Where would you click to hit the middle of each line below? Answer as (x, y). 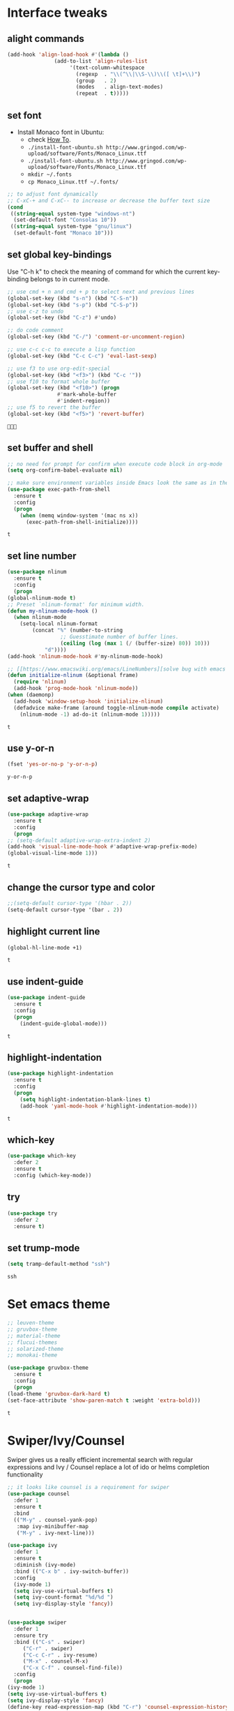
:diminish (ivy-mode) (45, 1565)
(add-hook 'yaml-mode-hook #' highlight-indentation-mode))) (109, 1106)
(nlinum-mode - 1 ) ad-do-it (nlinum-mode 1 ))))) (90, 714)
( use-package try (32, 1213)
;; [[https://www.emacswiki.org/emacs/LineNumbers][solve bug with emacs (117, 669)
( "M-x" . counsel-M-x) (56, 1661)
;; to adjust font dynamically (53, 194)
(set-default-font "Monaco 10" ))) (63, 233)
